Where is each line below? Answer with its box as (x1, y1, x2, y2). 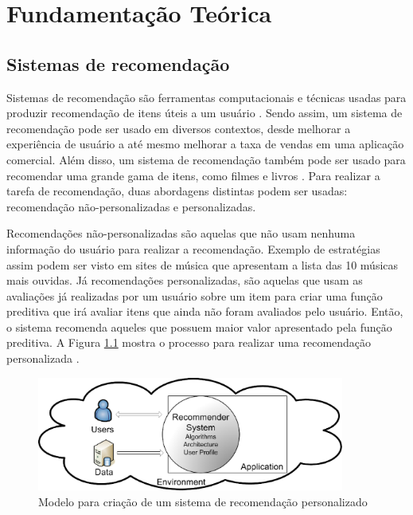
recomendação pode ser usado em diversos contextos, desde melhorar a (6, 120, 351, 136)
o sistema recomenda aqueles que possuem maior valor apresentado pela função (6, 318, 392, 335)
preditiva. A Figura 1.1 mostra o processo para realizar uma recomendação (6, 334, 372, 351)
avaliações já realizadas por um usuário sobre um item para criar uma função (6, 287, 383, 304)
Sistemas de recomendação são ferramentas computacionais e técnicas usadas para (6, 88, 407, 105)
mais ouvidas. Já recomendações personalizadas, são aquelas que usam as (6, 272, 363, 289)
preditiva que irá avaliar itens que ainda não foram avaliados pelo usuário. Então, (6, 303, 403, 320)
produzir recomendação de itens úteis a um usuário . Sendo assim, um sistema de (6, 104, 403, 121)
